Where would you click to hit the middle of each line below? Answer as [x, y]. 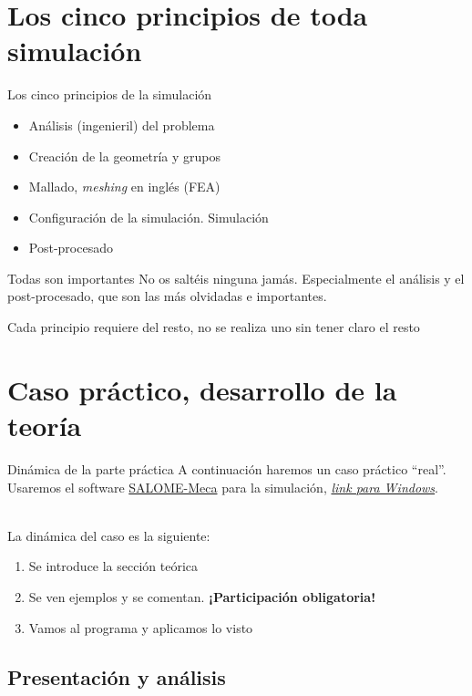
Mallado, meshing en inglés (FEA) [124, 187]
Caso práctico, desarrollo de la [202, 389]
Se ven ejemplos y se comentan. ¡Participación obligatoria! [202, 596]
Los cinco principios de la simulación [110, 94]
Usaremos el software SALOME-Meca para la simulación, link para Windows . [223, 487]
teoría [45, 426]
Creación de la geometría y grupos [124, 156]
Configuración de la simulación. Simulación [149, 217]
